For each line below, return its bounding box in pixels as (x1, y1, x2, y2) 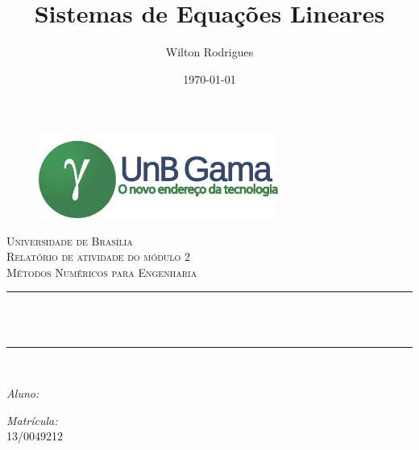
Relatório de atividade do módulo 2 (6, 248, 191, 265)
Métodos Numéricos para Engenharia (6, 263, 197, 280)
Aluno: (6, 385, 39, 402)
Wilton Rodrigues (165, 43, 254, 60)
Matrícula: (6, 411, 58, 428)
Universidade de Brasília (6, 232, 133, 249)
